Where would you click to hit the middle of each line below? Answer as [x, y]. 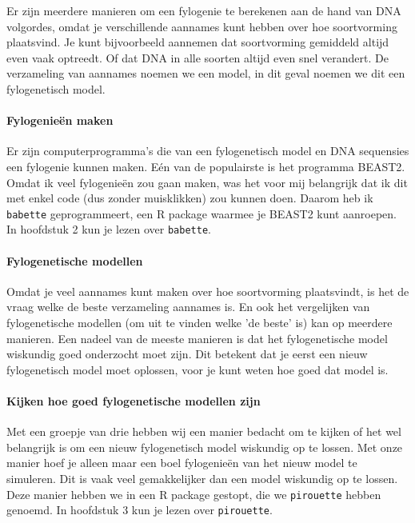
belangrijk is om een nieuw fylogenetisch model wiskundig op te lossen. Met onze [205, 447]
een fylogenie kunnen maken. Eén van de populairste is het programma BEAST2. [206, 166]
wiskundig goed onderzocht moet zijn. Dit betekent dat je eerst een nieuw [187, 354]
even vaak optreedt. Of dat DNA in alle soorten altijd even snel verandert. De [198, 57]
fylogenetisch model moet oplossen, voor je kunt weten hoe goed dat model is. [198, 369]
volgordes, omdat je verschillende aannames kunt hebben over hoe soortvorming [202, 26]
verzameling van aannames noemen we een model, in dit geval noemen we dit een [206, 73]
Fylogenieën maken [60, 120]
